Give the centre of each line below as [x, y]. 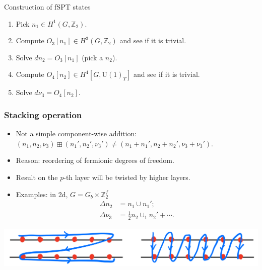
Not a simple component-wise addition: [76, 133]
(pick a [92, 57]
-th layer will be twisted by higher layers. [127, 177]
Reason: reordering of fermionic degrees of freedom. [95, 160]
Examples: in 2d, [42, 194]
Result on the [37, 177]
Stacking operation [43, 114]
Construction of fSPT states [47, 7]
